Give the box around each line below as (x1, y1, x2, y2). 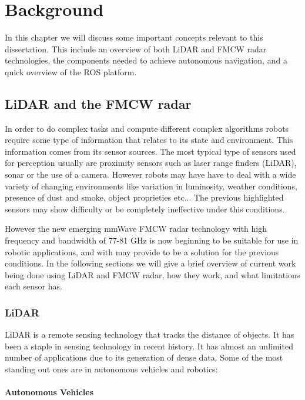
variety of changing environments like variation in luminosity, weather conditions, (5, 179, 297, 192)
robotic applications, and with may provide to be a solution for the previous (5, 245, 279, 258)
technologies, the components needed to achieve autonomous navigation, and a (5, 54, 287, 66)
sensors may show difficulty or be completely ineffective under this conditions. (5, 202, 285, 215)
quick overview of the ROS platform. (5, 65, 137, 78)
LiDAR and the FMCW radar (5, 94, 192, 112)
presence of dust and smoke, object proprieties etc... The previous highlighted (5, 191, 284, 204)
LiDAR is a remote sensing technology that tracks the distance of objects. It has (5, 328, 294, 341)
